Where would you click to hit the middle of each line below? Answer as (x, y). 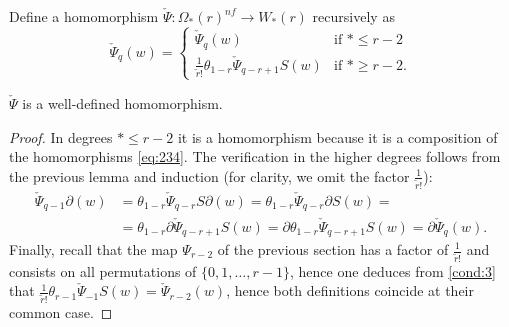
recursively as (353, 16)
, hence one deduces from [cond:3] (392, 270)
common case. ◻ (61, 312)
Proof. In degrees (61, 136)
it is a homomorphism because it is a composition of (337, 136)
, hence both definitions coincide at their (350, 290)
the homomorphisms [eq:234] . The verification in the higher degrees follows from (255, 156)
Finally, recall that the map (93, 249)
